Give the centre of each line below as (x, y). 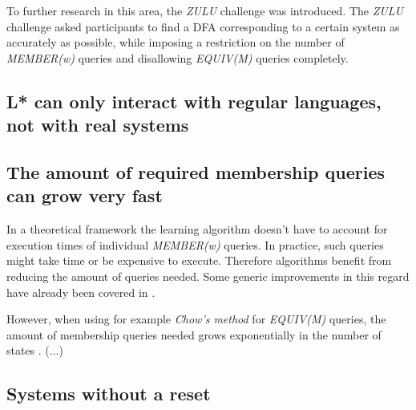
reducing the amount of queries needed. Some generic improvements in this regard (208, 276)
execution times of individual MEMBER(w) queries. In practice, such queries (195, 244)
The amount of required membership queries (196, 171)
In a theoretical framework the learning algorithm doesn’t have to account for (197, 229)
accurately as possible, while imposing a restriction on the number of (176, 42)
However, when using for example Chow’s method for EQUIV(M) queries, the (196, 319)
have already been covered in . (81, 292)
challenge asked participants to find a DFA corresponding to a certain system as (203, 26)
